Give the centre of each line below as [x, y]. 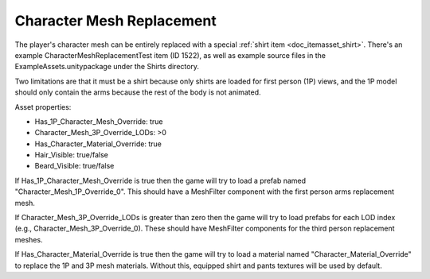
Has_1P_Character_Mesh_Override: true [99, 121]
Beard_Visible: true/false [74, 166]
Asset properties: [43, 107]
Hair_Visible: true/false [72, 155]
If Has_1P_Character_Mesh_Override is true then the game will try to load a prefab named [160, 180]
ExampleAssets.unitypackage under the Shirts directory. [107, 67]
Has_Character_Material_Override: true [98, 144]
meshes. [29, 239]
